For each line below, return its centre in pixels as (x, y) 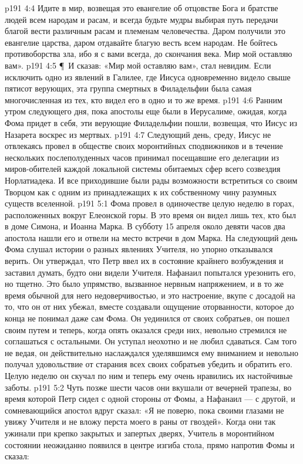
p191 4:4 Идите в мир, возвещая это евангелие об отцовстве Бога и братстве (142, 8)
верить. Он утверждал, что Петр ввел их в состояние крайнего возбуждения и (144, 261)
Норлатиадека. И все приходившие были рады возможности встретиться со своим (151, 180)
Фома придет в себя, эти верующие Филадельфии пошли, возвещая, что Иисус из (151, 122)
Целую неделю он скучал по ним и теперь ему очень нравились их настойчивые (149, 375)
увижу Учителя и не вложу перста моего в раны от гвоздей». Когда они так (140, 421)
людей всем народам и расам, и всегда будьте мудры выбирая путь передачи (142, 19)
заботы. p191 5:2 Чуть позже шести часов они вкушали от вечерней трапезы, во (148, 387)
